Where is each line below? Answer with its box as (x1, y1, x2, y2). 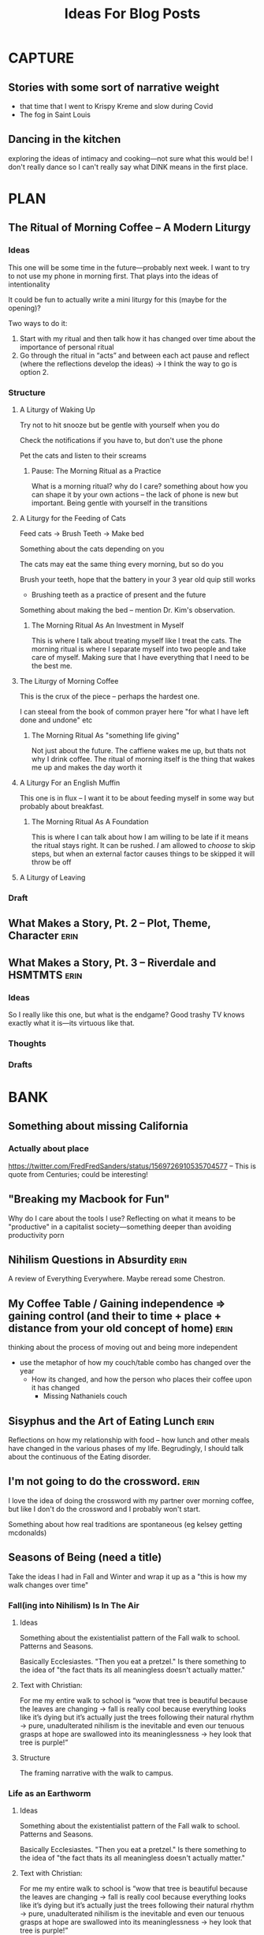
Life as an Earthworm (8, 1787, 91, 1798)
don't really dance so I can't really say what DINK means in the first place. (8, 162, 248, 171)
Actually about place (8, 1143, 89, 1154)
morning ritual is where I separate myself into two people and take (31, 644, 247, 654)
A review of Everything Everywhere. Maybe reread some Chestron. (8, 1274, 226, 1284)
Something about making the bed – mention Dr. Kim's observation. (19, 605, 236, 614)
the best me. (31, 661, 73, 670)
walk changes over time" (8, 1580, 89, 1589)
